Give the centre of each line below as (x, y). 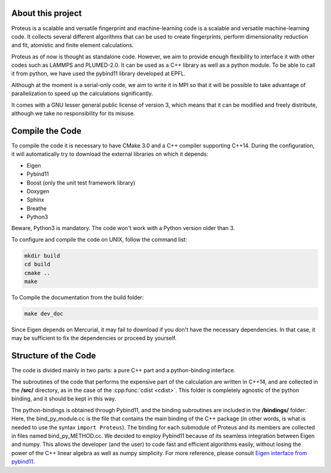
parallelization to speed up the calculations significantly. (82, 94)
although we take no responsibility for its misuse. (73, 113)
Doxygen (38, 191)
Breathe (37, 208)
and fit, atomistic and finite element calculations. (73, 45)
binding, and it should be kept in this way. (64, 399)
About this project (47, 13)
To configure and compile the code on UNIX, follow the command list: (99, 239)
